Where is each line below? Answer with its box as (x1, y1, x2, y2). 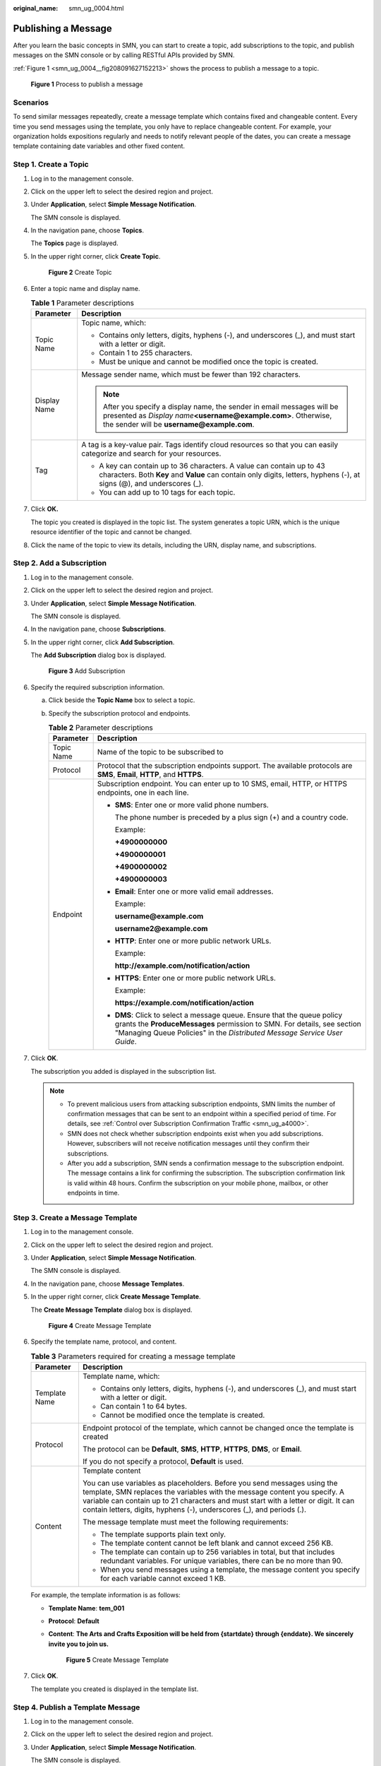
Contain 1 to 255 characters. (99, 348, 193, 358)
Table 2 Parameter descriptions (48, 723, 153, 733)
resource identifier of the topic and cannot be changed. (30, 528, 192, 536)
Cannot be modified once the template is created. (99, 1410, 265, 1420)
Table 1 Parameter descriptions (30, 298, 134, 308)
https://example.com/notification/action (114, 998, 254, 1008)
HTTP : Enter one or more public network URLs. (114, 936, 272, 946)
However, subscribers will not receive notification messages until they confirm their (67, 1139, 310, 1148)
